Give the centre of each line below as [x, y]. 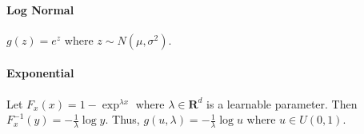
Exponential [40, 73]
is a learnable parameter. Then [282, 103]
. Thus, [122, 119]
